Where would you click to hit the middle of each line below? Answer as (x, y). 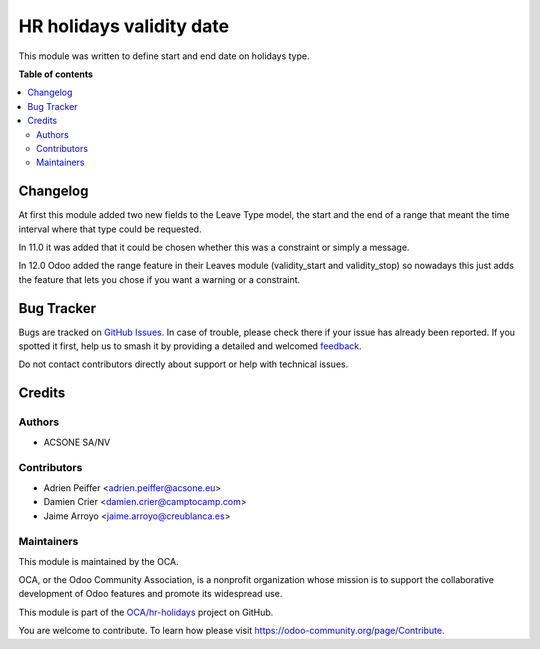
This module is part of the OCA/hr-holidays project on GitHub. (146, 612)
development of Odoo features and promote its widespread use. (150, 594)
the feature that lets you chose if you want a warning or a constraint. (159, 279)
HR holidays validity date (124, 26)
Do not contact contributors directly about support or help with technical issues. (183, 364)
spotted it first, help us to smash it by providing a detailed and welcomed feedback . (190, 346)
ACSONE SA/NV (77, 442)
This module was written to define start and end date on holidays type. (164, 56)
